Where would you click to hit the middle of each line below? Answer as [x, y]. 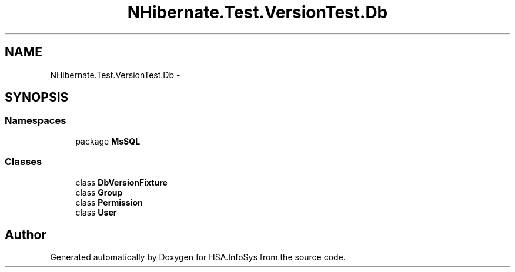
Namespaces [36, 121]
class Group [99, 192]
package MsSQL [108, 141]
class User [96, 212]
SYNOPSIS [37, 98]
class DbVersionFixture [121, 182]
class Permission [109, 202]
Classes [24, 162]
